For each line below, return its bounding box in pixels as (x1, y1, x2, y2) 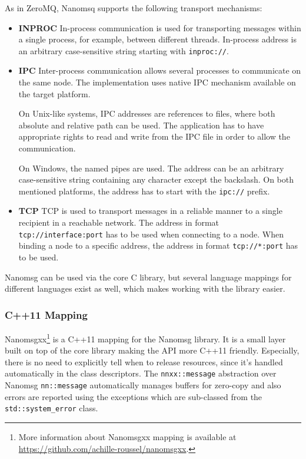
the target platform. (18, 87, 91, 100)
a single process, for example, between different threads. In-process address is (18, 33, 297, 45)
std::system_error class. (5, 402, 98, 414)
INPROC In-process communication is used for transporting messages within (18, 21, 301, 34)
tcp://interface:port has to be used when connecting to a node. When (18, 227, 284, 240)
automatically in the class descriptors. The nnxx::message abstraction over (5, 367, 277, 379)
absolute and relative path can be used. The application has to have (18, 118, 264, 131)
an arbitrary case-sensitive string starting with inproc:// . (18, 44, 229, 57)
